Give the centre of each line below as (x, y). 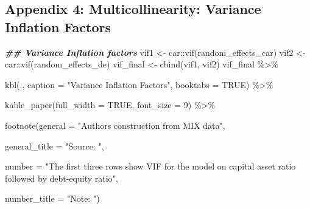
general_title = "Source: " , (55, 146)
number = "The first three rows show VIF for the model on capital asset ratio (150, 166)
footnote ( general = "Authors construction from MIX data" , (115, 125)
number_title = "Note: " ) (52, 198)
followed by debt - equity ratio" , (62, 178)
